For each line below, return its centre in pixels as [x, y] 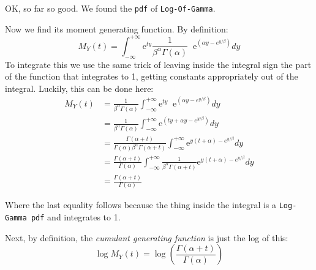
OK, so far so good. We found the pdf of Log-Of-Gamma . [110, 8]
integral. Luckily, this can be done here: [79, 88]
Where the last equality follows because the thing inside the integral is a [141, 205]
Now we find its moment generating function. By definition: [117, 28]
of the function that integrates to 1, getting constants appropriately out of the [152, 76]
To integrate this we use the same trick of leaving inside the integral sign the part [158, 64]
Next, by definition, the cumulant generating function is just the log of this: [147, 237]
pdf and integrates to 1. [76, 217]
